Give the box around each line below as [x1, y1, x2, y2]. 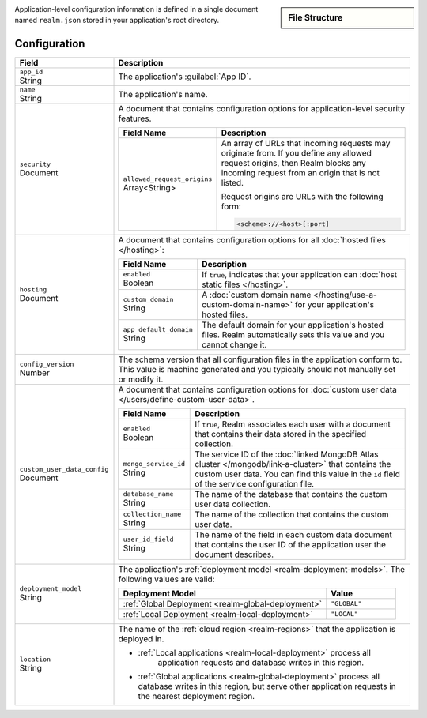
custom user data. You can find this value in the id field [195, 468, 401, 479]
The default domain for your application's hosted [202, 319, 384, 330]
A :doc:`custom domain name [202, 289, 312, 300]
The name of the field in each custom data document [195, 529, 393, 540]
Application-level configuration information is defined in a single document [14, 5, 259, 13]
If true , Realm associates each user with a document [195, 419, 391, 430]
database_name [123, 490, 174, 498]
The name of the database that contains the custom [195, 488, 387, 499]
